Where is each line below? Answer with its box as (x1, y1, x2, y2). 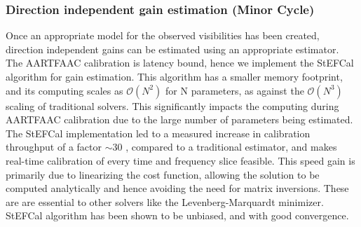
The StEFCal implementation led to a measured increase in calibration (6, 125, 311, 140)
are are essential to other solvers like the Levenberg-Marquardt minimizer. (6, 194, 324, 209)
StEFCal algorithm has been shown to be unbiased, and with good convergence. (6, 208, 349, 223)
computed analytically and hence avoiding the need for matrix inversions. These (6, 181, 349, 195)
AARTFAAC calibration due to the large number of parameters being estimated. (6, 112, 353, 127)
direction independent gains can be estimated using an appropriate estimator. (6, 41, 339, 56)
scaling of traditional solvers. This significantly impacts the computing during (6, 98, 339, 113)
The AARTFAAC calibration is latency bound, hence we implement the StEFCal (6, 55, 354, 70)
